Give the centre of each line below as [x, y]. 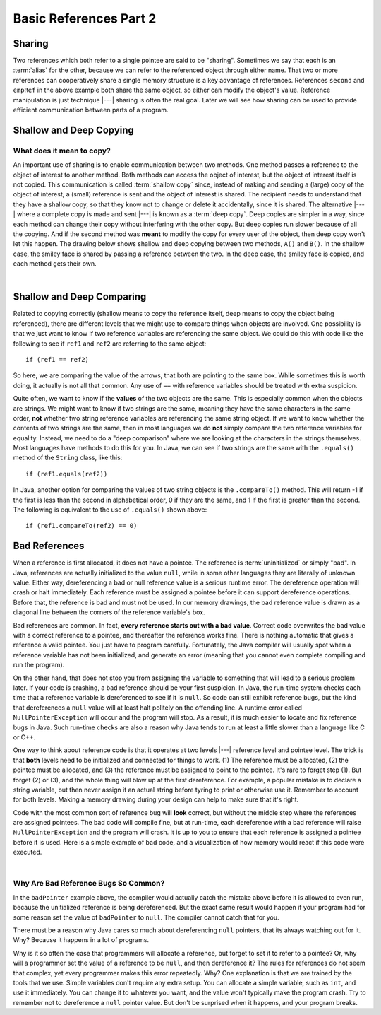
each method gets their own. [55, 264]
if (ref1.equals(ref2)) [67, 474]
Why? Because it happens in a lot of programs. [81, 940]
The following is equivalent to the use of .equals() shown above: [110, 510]
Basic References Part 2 [85, 18]
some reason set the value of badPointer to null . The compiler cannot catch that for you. [146, 917]
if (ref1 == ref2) [58, 359]
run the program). [39, 665]
